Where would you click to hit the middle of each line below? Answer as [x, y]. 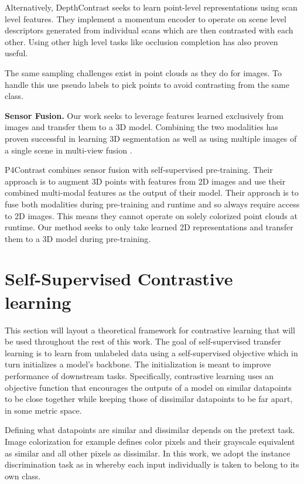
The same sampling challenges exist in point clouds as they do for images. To [144, 72]
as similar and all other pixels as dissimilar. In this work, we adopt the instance [148, 453]
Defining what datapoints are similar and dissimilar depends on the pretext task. [150, 430]
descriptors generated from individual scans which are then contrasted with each [149, 30]
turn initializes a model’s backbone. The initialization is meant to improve [138, 364]
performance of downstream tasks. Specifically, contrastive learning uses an [139, 375]
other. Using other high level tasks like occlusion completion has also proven [141, 41]
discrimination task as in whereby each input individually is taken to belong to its [152, 464]
